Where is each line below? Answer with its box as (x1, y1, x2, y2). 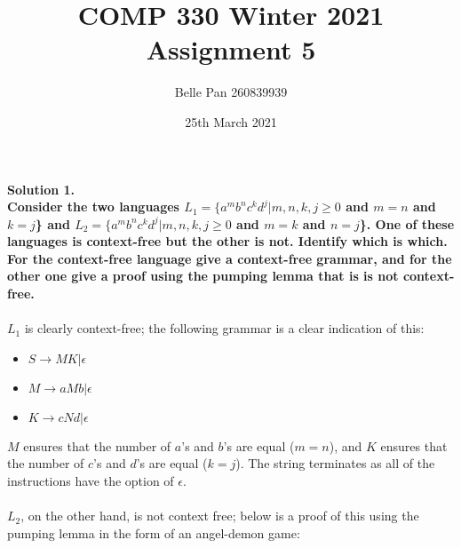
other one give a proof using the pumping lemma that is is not (7, 266, 399, 285)
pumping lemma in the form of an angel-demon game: (7, 523, 300, 542)
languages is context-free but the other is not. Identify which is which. (7, 232, 448, 250)
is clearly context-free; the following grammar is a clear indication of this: (24, 319, 425, 338)
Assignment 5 (146, 31, 316, 68)
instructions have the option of (7, 472, 174, 490)
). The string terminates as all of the (235, 454, 435, 473)
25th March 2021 (185, 112, 277, 131)
